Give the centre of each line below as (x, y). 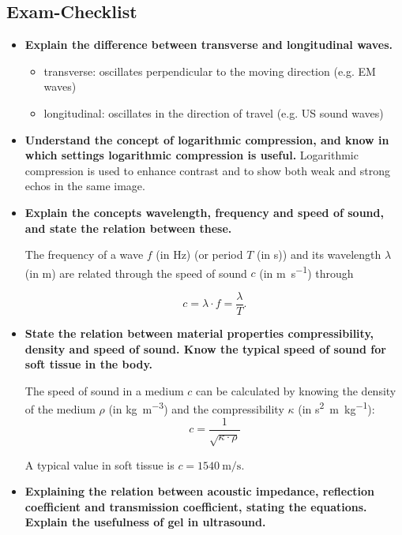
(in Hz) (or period (199, 254)
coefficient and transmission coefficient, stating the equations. (196, 506)
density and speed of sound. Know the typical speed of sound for (205, 348)
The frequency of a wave (84, 254)
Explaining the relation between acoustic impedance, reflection (200, 491)
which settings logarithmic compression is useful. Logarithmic (192, 155)
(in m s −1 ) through (306, 271)
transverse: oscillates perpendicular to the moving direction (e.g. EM (210, 71)
